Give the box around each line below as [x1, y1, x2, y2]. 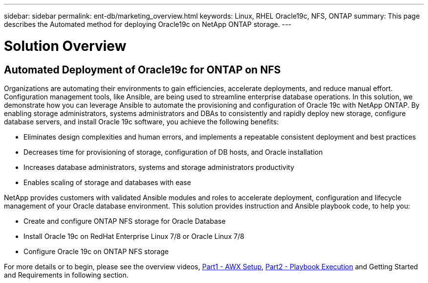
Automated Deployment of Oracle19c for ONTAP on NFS [4, 63, 281, 76]
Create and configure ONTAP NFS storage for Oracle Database [23, 216, 226, 225]
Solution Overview [4, 37, 127, 54]
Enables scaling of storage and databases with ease [23, 178, 191, 187]
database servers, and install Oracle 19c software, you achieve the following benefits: [4, 117, 279, 126]
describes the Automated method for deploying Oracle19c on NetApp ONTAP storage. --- [4, 20, 292, 28]
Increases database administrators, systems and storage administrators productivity [23, 163, 295, 171]
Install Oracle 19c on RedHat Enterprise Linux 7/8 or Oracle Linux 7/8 [23, 232, 244, 240]
